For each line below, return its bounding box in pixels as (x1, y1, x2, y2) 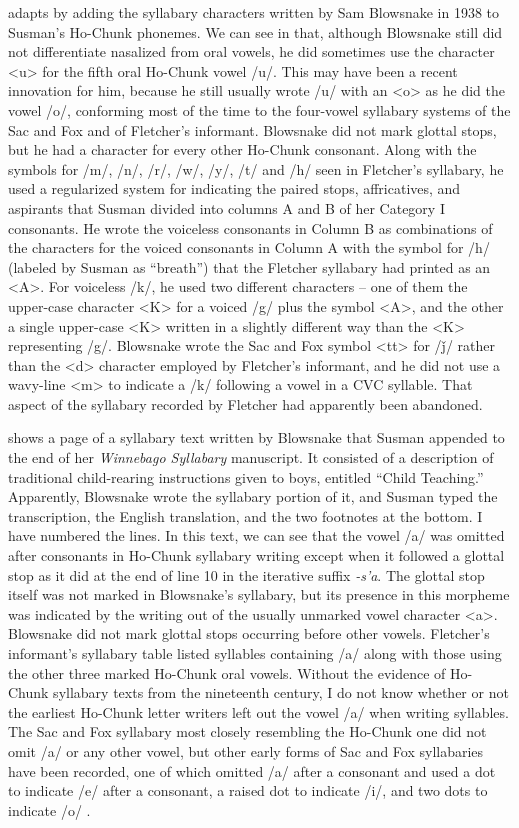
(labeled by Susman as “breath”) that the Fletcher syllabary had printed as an (8, 256, 491, 277)
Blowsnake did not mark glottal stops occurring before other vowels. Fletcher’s (8, 623, 490, 644)
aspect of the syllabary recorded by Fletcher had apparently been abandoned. (8, 393, 483, 414)
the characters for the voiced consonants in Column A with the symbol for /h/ (8, 237, 490, 258)
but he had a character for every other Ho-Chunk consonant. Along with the (8, 139, 477, 160)
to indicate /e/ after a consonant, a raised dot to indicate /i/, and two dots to (8, 780, 488, 801)
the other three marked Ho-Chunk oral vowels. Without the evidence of (8, 662, 446, 683)
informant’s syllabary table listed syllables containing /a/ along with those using (8, 643, 502, 663)
